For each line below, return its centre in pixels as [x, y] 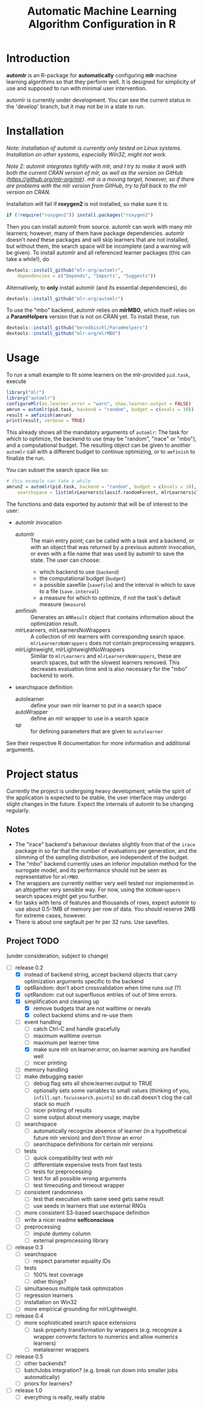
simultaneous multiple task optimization [73, 1288]
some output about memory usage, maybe [86, 1117]
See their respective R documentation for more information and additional [98, 743]
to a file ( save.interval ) [69, 591]
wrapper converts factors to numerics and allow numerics [106, 1336]
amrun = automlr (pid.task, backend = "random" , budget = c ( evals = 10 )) [100, 409]
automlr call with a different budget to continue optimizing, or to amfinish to [101, 452]
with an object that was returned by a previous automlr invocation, [113, 547]
